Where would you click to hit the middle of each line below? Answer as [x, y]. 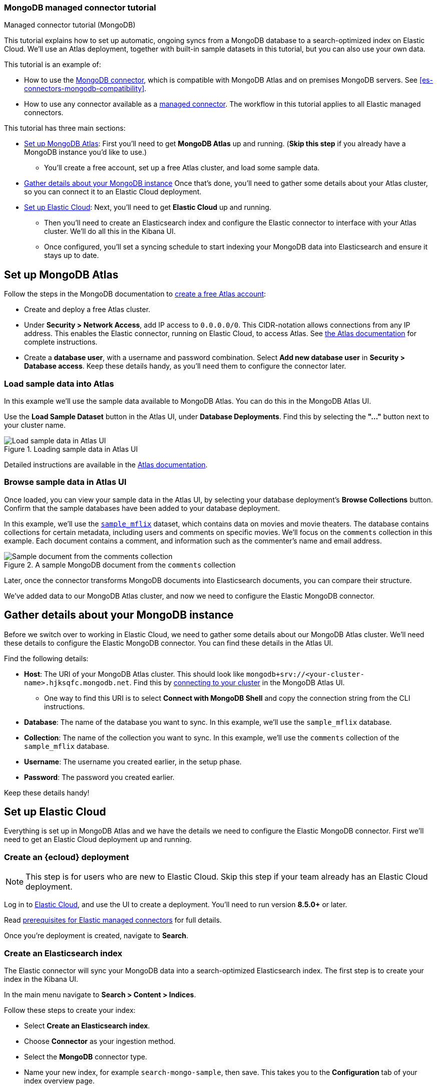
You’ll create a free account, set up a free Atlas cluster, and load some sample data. [182, 168]
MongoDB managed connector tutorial [80, 8]
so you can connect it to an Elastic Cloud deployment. [113, 192]
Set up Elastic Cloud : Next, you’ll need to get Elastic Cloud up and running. [148, 207]
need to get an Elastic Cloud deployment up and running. [98, 840]
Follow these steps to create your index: [70, 1010]
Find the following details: [46, 658]
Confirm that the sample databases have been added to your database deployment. [142, 508]
